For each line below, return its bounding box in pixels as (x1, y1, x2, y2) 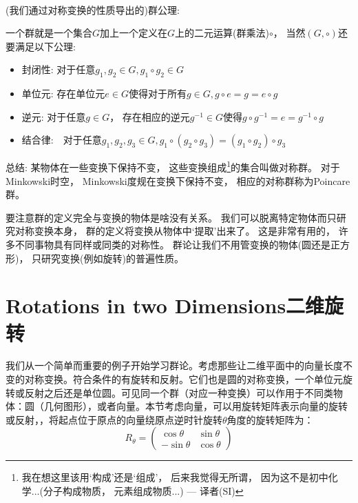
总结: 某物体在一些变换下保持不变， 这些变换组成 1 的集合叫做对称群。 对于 (6, 158, 340, 175)
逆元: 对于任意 (21, 109, 86, 124)
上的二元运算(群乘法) (175, 26, 269, 40)
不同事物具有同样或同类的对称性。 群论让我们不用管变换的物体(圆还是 (14, 237, 331, 251)
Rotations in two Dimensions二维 (6, 291, 325, 319)
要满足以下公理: (6, 39, 76, 53)
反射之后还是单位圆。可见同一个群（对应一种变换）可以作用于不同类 (24, 385, 333, 400)
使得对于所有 (129, 86, 187, 101)
